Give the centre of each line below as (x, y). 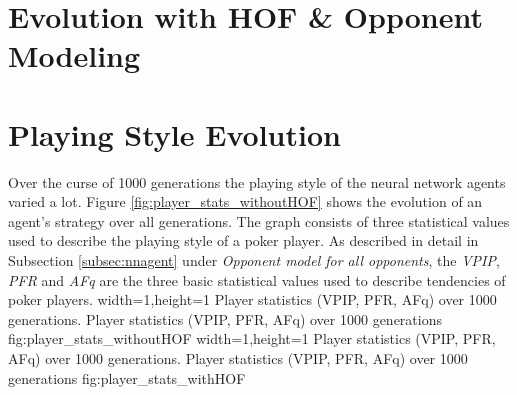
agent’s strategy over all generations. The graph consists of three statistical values (259, 220)
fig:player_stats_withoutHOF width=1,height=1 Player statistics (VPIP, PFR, (252, 338)
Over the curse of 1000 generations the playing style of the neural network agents (257, 181)
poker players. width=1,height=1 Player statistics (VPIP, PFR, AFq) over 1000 (252, 299)
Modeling (74, 55)
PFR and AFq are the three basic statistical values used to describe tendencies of (257, 279)
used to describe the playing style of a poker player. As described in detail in (243, 240)
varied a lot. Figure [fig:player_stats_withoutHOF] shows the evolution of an (245, 201)
